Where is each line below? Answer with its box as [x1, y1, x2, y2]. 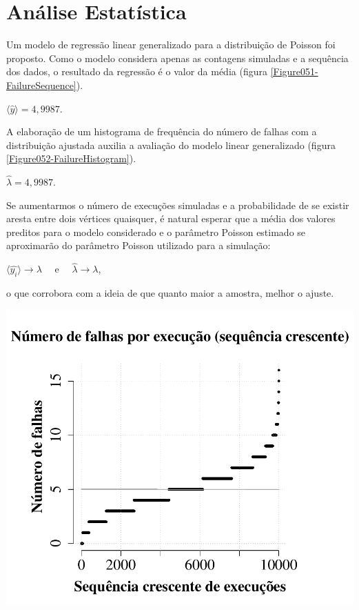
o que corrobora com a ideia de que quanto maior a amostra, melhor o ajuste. [6, 286, 334, 300]
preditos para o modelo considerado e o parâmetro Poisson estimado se [6, 224, 306, 239]
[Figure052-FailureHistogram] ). [6, 151, 136, 166]
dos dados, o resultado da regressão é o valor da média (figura [6, 64, 267, 79]
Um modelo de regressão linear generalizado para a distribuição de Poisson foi [6, 37, 336, 52]
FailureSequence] [6, 77, 76, 92]
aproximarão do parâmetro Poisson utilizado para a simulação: [6, 238, 271, 253]
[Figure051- [270, 64, 318, 79]
